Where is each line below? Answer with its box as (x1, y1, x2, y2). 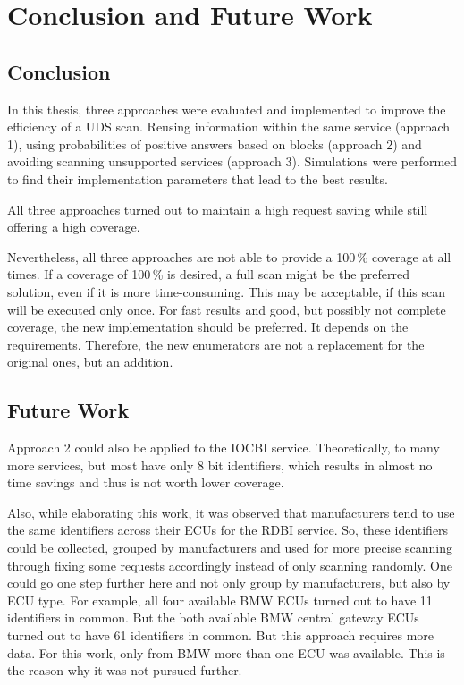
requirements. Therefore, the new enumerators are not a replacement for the (7, 334, 425, 353)
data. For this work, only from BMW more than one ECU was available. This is (7, 643, 445, 662)
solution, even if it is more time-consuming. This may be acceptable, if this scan (7, 282, 446, 300)
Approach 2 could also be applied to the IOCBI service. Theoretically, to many (7, 438, 440, 457)
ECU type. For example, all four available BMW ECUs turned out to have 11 (7, 590, 433, 609)
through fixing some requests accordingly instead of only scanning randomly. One (7, 555, 452, 574)
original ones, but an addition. (7, 352, 173, 371)
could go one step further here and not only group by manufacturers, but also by (7, 573, 451, 592)
